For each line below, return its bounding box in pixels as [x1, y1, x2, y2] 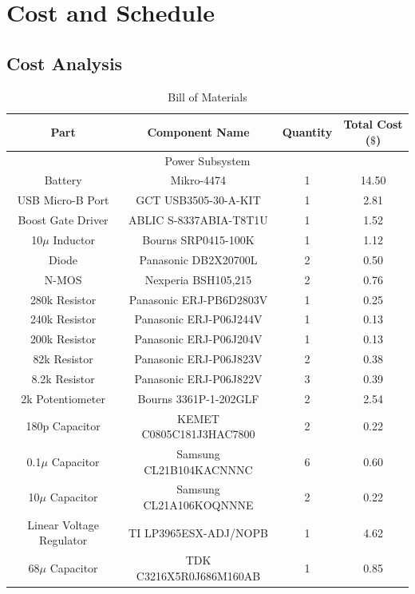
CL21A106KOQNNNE [143, 497, 254, 513]
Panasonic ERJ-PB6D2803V [128, 291, 268, 307]
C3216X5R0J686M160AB [136, 567, 261, 584]
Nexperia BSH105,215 [144, 271, 252, 287]
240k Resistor [30, 311, 97, 327]
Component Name [147, 123, 250, 140]
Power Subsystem [164, 152, 251, 168]
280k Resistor [30, 291, 97, 307]
